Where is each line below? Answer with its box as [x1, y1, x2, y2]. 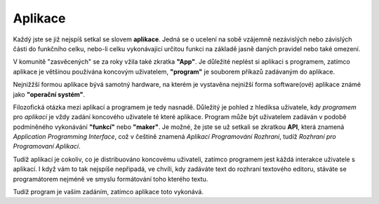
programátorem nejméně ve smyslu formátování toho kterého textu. [13, 175, 208, 183]
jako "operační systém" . [13, 90, 86, 98]
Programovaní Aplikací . [13, 142, 81, 151]
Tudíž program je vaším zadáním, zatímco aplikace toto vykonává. [13, 188, 204, 196]
